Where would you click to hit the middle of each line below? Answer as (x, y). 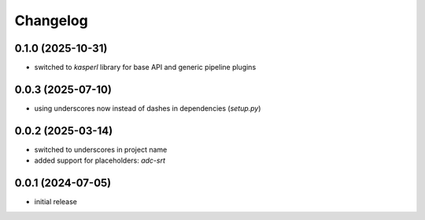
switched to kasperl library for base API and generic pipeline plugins (145, 68)
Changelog (51, 20)
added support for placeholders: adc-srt (100, 160)
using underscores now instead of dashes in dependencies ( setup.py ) (148, 108)
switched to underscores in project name (101, 149)
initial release (56, 202)
